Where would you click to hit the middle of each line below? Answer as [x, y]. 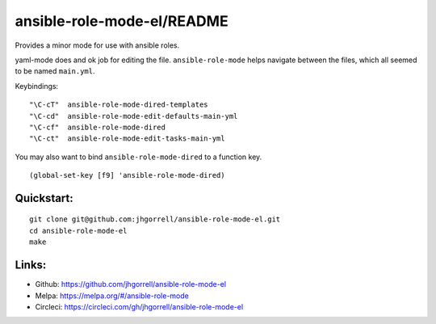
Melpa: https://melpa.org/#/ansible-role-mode [112, 296]
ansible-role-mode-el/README [122, 21]
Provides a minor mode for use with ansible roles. [97, 45]
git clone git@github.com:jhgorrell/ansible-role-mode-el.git [155, 219]
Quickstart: [44, 198]
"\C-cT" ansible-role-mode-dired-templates [119, 105]
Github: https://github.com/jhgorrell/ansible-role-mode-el [130, 284]
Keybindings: [37, 86]
